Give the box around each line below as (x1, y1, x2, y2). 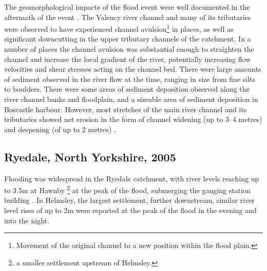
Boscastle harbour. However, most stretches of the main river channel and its (4, 103, 247, 114)
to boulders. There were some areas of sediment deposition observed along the (4, 84, 250, 94)
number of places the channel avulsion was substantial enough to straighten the (4, 44, 254, 54)
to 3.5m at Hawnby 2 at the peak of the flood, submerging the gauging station (4, 183, 251, 195)
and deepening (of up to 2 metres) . (4, 123, 116, 134)
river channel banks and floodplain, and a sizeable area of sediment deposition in (4, 94, 258, 104)
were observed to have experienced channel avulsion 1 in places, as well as (4, 22, 234, 34)
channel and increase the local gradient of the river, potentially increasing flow (4, 53, 251, 64)
